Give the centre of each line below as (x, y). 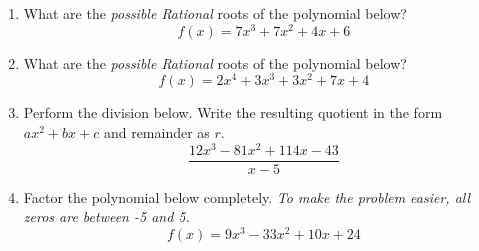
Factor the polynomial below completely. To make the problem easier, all (247, 196)
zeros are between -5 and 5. (106, 216)
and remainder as (156, 131)
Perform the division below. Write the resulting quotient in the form (233, 112)
